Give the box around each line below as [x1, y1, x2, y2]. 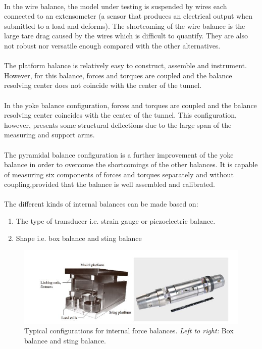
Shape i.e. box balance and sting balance [16, 232, 142, 243]
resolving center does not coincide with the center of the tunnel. [4, 80, 202, 90]
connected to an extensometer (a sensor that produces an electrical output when [4, 11, 252, 21]
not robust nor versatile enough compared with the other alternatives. [4, 40, 221, 51]
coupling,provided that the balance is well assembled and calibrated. [4, 179, 215, 189]
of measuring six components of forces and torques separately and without [4, 169, 234, 179]
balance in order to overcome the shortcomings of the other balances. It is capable [4, 159, 258, 170]
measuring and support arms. [4, 129, 95, 140]
